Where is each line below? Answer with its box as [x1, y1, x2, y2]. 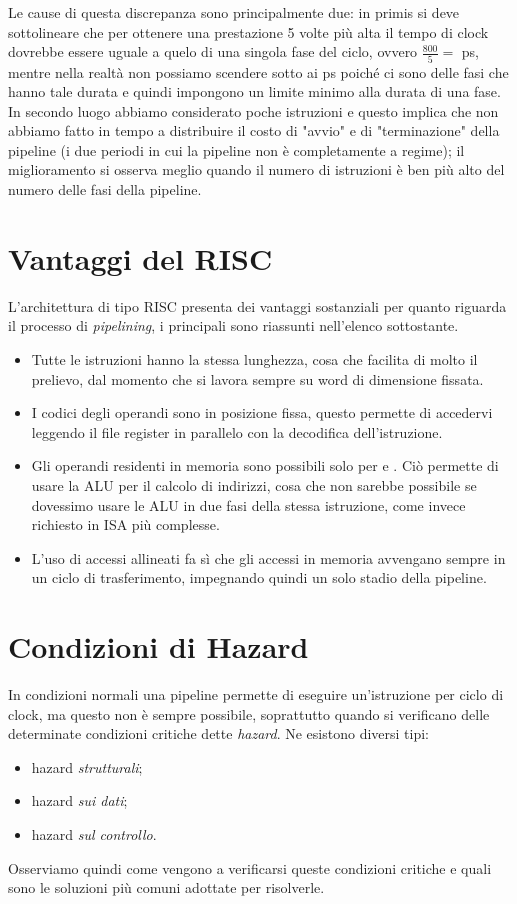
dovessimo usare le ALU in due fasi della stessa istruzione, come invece [31, 494, 466, 515]
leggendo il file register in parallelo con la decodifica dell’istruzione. [31, 421, 443, 442]
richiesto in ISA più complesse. [31, 514, 220, 535]
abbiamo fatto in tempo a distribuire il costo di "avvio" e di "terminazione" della [8, 120, 500, 141]
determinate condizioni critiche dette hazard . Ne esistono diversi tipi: [8, 723, 429, 744]
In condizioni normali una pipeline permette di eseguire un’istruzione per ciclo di [8, 684, 504, 705]
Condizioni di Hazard [8, 626, 309, 667]
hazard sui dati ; [31, 790, 128, 811]
